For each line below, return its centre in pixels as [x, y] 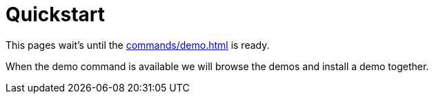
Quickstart [56, 14]
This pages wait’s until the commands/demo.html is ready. [138, 45]
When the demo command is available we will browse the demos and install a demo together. [217, 66]
